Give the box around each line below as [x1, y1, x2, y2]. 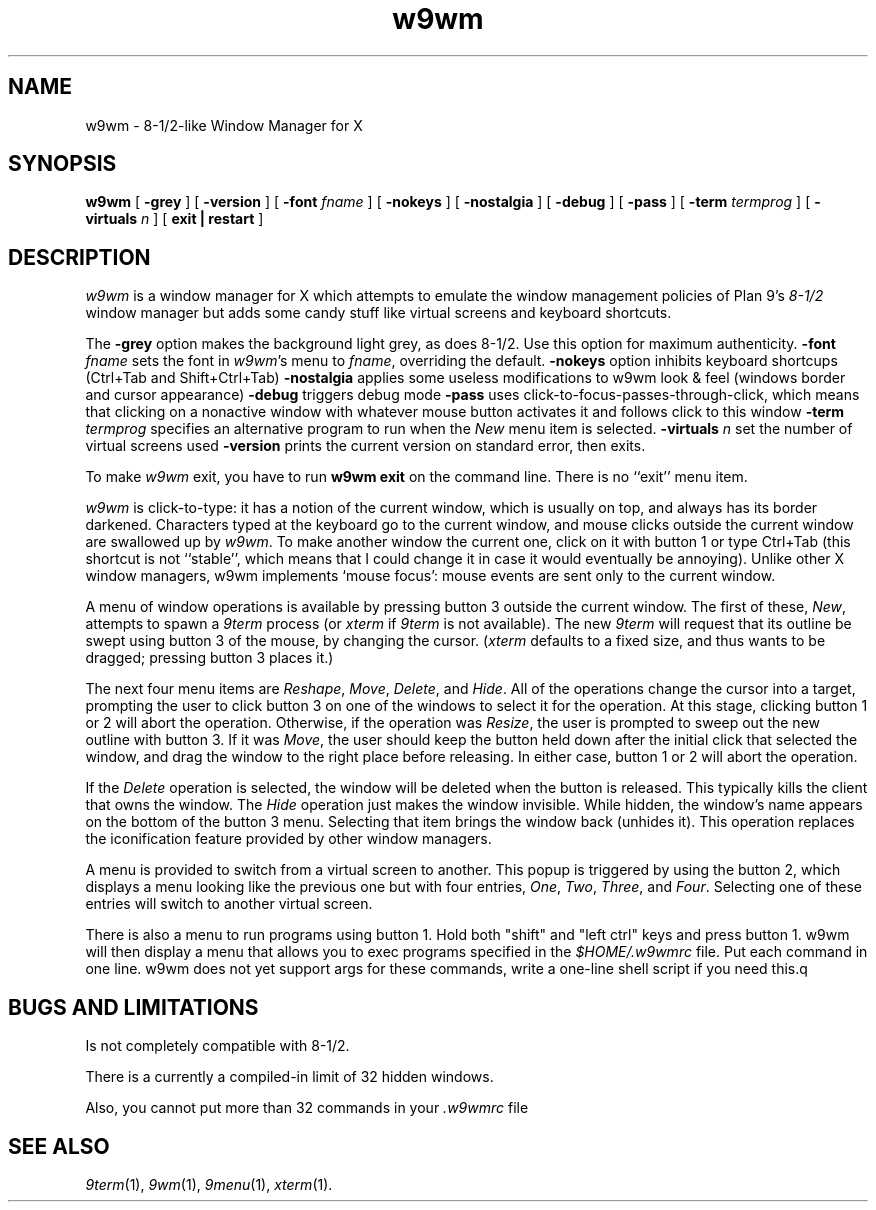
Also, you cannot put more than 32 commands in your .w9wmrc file [85, 1099, 529, 1117]
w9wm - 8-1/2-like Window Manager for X [85, 116, 363, 134]
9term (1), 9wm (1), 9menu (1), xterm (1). [85, 1175, 333, 1193]
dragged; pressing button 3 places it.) [85, 649, 334, 667]
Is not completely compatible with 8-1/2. [85, 1037, 350, 1055]
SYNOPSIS [8, 151, 117, 177]
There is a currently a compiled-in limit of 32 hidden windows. [85, 1068, 494, 1086]
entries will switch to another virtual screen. [85, 895, 373, 913]
